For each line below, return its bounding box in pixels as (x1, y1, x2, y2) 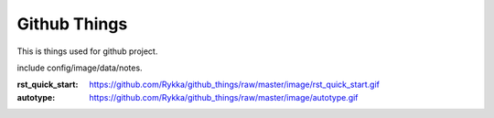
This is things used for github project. (16, 46, 158, 57)
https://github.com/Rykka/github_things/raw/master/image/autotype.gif (89, 91, 359, 102)
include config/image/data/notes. (16, 62, 143, 73)
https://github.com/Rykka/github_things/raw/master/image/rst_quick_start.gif (89, 79, 380, 91)
